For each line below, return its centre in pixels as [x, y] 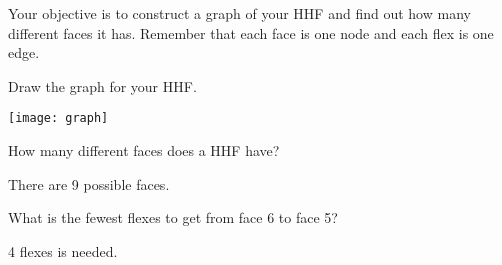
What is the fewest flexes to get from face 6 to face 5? [173, 217]
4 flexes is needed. [63, 250]
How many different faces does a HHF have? [144, 150]
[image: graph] [58, 118]
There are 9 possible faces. [89, 183]
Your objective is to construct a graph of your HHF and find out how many [239, 13]
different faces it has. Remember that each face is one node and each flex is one [251, 32]
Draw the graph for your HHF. [102, 85]
